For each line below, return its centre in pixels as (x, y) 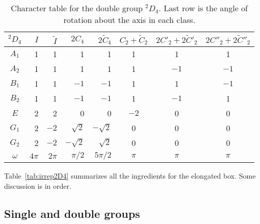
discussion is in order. (38, 186)
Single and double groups (72, 214)
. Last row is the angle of (203, 8)
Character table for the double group (77, 8)
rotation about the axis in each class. (129, 20)
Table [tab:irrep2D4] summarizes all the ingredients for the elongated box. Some (130, 176)
